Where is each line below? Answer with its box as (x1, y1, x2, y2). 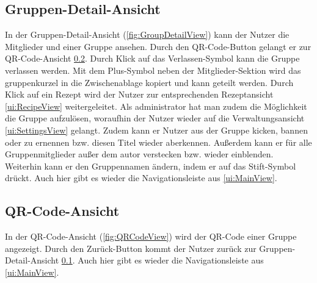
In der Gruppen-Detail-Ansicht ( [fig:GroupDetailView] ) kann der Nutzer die (5, 28, 290, 41)
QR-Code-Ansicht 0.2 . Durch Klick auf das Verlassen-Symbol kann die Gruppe (5, 52, 300, 65)
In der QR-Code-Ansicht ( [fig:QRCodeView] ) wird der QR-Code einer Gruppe (5, 230, 297, 243)
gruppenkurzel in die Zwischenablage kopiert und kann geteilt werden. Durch (5, 76, 294, 88)
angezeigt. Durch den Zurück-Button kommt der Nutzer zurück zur (5, 242, 257, 254)
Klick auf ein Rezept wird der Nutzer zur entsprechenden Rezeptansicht (5, 88, 274, 101)
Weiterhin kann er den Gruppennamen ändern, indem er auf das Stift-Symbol (5, 159, 296, 172)
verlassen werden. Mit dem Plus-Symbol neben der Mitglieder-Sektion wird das (5, 63, 301, 76)
